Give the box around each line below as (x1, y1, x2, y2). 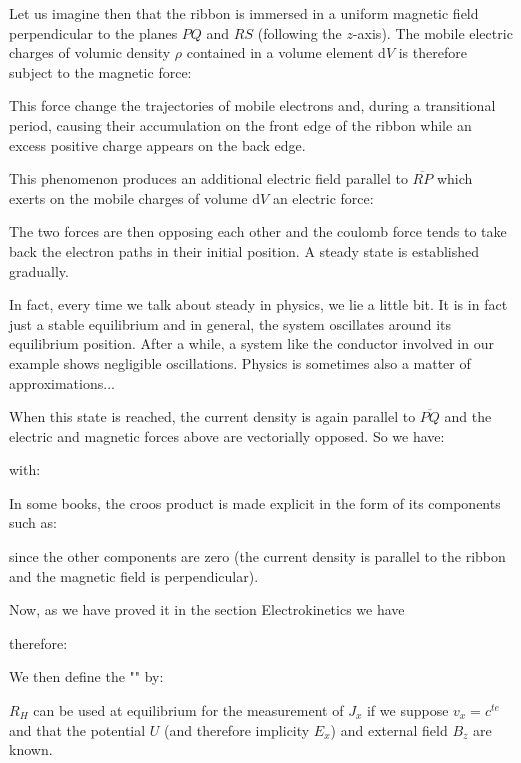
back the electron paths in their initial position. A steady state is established (9, 240, 480, 261)
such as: (9, 512, 57, 533)
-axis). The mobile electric (352, 22, 513, 43)
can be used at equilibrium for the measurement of (33, 700, 344, 721)
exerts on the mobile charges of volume (9, 187, 248, 208)
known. (9, 739, 53, 760)
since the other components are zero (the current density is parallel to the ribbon (9, 546, 506, 567)
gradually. (9, 260, 69, 281)
